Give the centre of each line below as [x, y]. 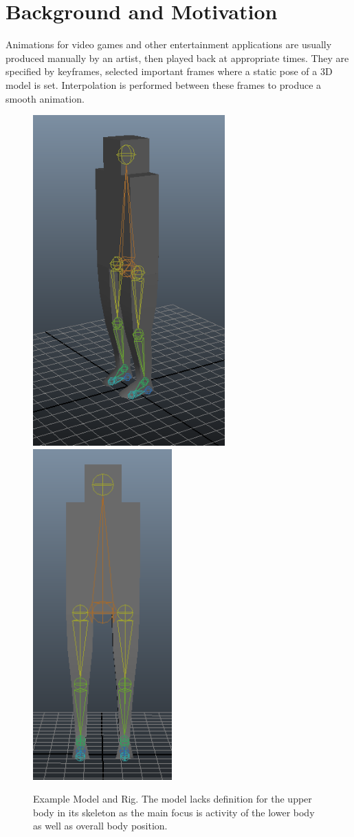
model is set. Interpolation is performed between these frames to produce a [164, 84]
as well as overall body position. [100, 826]
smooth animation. [45, 98]
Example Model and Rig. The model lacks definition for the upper [173, 799]
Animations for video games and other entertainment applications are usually [169, 44]
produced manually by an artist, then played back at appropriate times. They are [177, 58]
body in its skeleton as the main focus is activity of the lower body [174, 812]
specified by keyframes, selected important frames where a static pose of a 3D [169, 71]
